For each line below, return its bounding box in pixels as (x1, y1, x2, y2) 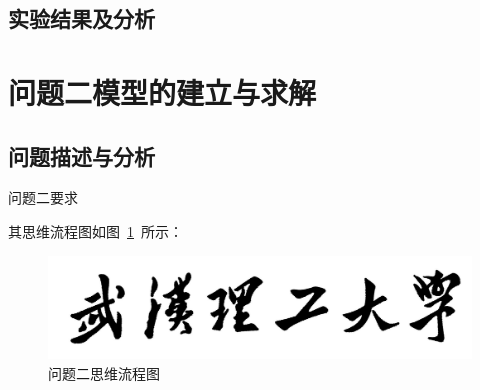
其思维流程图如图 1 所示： (8, 220, 183, 241)
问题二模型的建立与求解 (8, 71, 317, 112)
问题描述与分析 (8, 140, 155, 171)
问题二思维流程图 (48, 363, 160, 384)
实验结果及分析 (8, 3, 155, 34)
